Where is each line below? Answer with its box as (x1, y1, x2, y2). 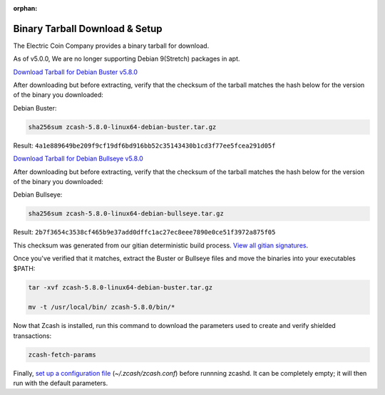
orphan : (13, 4, 38, 12)
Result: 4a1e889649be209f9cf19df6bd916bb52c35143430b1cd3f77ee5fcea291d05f (13, 141, 276, 150)
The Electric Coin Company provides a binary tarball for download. (13, 41, 210, 50)
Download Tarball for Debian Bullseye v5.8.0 (13, 154, 144, 163)
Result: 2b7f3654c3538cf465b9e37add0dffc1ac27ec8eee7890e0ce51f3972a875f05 (13, 228, 276, 237)
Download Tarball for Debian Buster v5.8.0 (13, 68, 138, 76)
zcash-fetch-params (28, 350, 96, 359)
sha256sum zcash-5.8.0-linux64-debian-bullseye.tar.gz (28, 210, 224, 217)
